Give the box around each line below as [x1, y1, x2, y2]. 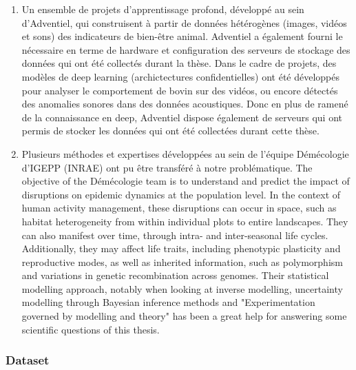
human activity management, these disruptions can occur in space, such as [21, 201, 337, 215]
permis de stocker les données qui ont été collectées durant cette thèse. [21, 123, 320, 138]
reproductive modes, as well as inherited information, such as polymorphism [21, 254, 343, 269]
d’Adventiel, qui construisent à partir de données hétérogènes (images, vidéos [21, 15, 347, 30]
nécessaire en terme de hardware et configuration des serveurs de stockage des [21, 42, 350, 56]
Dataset [6, 351, 50, 369]
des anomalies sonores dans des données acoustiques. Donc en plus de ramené [21, 96, 348, 111]
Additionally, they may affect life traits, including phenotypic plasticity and [21, 241, 341, 256]
